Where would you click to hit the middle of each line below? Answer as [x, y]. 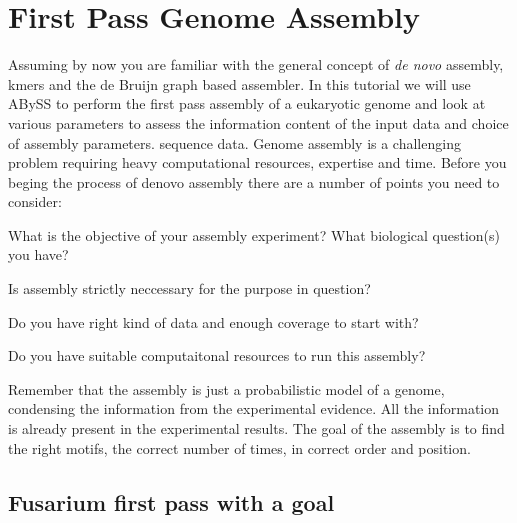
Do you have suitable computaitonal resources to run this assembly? [217, 355]
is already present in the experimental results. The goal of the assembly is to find [256, 428]
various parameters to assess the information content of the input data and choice [258, 122]
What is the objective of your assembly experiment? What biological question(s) [254, 234]
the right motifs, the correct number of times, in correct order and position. [239, 447]
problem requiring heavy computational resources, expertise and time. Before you [257, 162]
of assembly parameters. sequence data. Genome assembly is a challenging [234, 142]
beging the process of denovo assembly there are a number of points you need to [254, 181]
